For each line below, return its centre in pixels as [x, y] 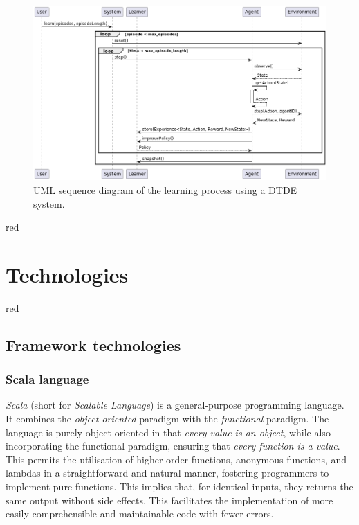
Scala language [47, 379]
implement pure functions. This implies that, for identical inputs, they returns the [179, 486]
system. [49, 203]
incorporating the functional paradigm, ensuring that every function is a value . [173, 446]
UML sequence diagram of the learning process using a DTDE [165, 189]
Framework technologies [93, 345]
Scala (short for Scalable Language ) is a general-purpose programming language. [175, 405]
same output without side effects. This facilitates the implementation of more [169, 500]
